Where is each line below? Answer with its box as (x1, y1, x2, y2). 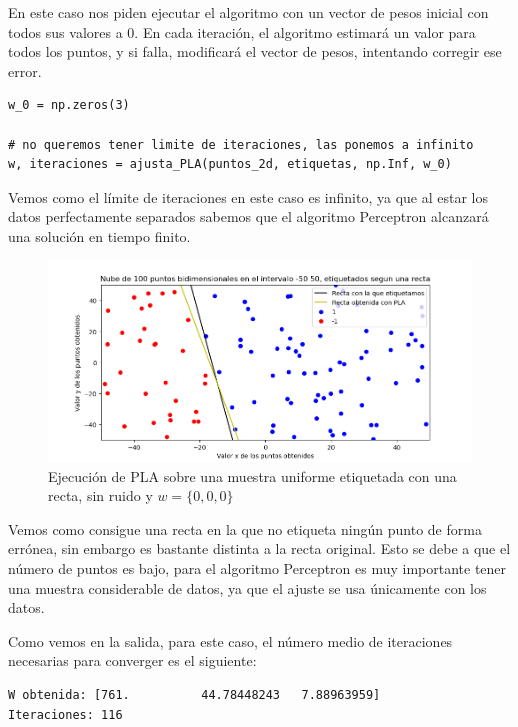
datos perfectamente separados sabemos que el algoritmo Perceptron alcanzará (8, 206, 489, 227)
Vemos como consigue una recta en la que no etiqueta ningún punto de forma (8, 518, 482, 539)
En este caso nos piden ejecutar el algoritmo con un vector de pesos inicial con (8, 2, 489, 22)
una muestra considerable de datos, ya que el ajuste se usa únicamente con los (8, 577, 487, 598)
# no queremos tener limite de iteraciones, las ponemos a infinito (8, 137, 474, 152)
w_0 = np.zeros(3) (8, 98, 130, 113)
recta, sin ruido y (48, 485, 153, 506)
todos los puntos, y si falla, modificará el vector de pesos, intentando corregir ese (8, 41, 502, 62)
